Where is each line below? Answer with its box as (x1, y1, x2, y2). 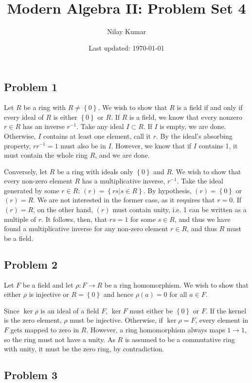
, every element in (195, 315, 249, 325)
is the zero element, (4, 315, 62, 325)
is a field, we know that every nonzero (129, 111, 242, 122)
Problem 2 (4, 256, 57, 272)
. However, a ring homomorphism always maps (86, 325, 225, 335)
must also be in (60, 140, 106, 150)
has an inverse (22, 121, 65, 131)
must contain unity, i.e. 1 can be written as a (112, 204, 247, 215)
